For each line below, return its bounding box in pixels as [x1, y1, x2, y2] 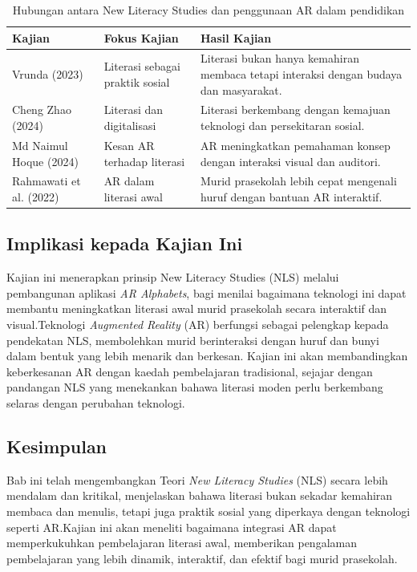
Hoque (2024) [12, 152, 79, 169]
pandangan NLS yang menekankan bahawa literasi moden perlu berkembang [6, 379, 383, 396]
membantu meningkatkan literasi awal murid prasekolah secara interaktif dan [6, 300, 387, 317]
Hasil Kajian [200, 29, 272, 46]
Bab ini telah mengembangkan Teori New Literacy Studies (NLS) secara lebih [6, 471, 388, 488]
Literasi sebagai [103, 58, 180, 75]
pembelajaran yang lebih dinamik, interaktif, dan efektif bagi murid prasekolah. [6, 550, 398, 566]
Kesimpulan [6, 433, 107, 458]
